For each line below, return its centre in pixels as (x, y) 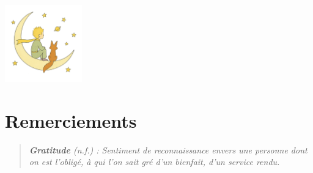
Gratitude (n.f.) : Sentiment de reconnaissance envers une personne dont (168, 149)
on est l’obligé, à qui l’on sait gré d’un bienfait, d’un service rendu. (154, 162)
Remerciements (71, 120)
